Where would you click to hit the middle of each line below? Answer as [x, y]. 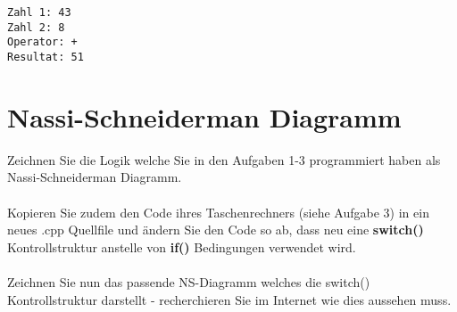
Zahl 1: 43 [39, 12]
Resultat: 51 [46, 57]
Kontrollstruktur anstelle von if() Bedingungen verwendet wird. [182, 246]
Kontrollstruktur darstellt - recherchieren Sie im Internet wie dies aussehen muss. [229, 299]
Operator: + [42, 42]
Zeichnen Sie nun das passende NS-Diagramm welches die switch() [189, 281]
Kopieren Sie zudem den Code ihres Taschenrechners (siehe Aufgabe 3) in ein [218, 212]
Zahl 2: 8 [36, 27]
